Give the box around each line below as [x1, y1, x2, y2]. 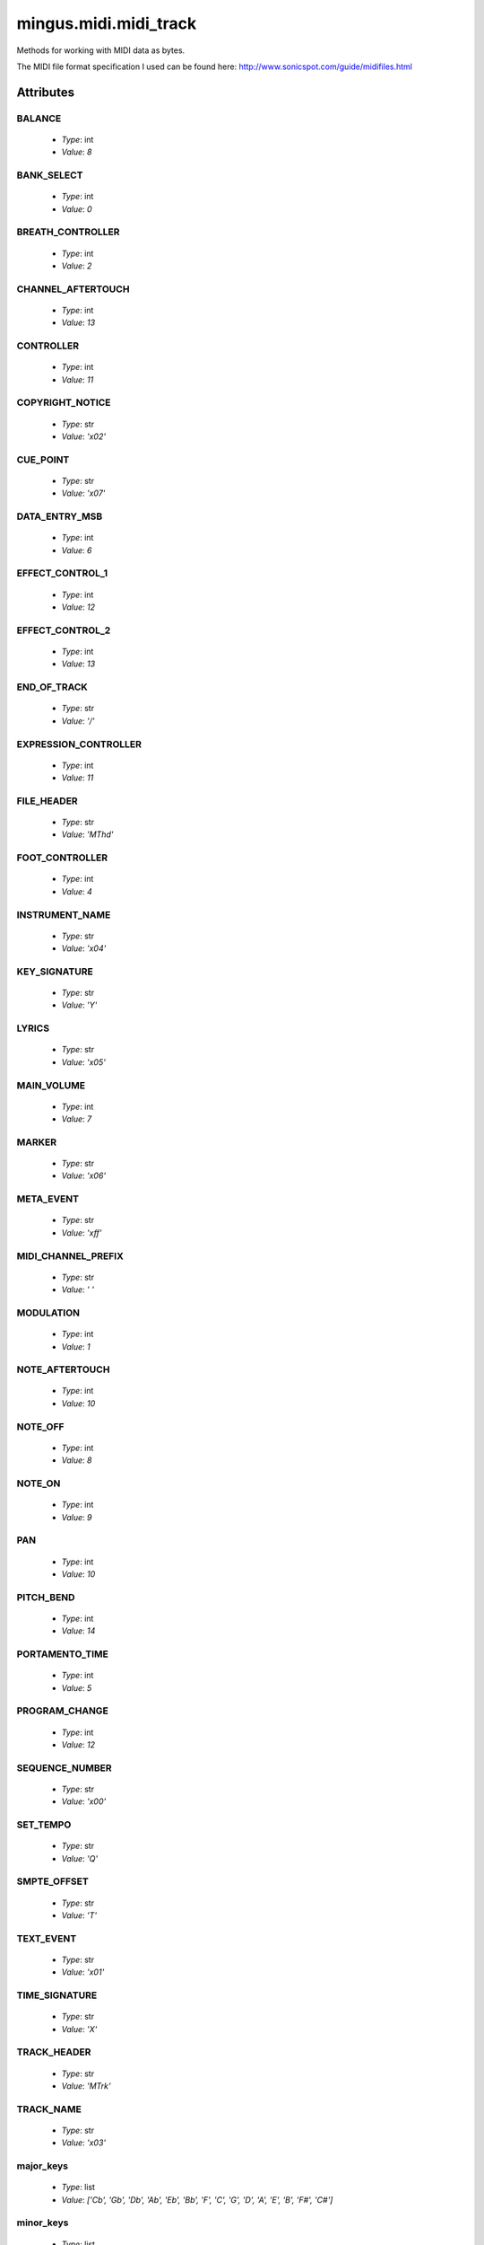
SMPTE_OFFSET [16, 1875, 89, 1888]
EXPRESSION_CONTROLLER [16, 737, 143, 750]
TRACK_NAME [16, 2102, 82, 2115]
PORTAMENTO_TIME [16, 1648, 109, 1660]
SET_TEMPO [16, 1818, 72, 1831]
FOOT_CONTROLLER [16, 851, 108, 864]
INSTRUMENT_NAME [16, 908, 111, 920]
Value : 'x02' [61, 431, 107, 442]
